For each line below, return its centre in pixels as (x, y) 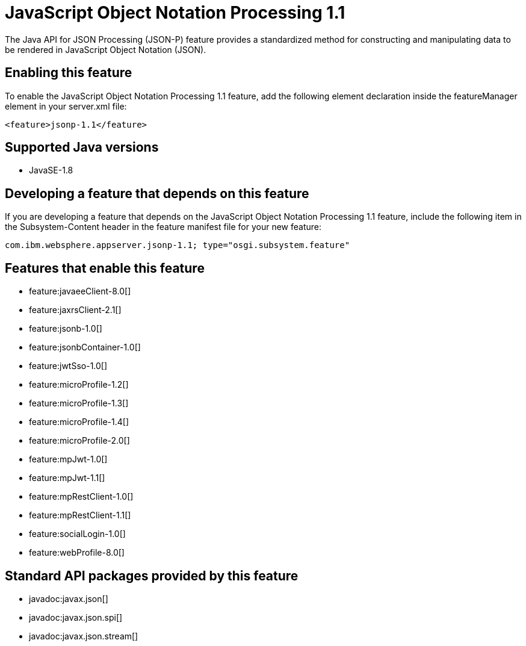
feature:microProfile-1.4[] (79, 422)
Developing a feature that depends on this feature (157, 193)
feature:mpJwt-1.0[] (68, 459)
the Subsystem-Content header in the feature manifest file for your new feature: (163, 227)
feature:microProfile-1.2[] (79, 385)
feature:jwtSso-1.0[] (68, 366)
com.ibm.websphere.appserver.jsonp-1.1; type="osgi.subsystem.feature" (178, 245)
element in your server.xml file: (66, 106)
